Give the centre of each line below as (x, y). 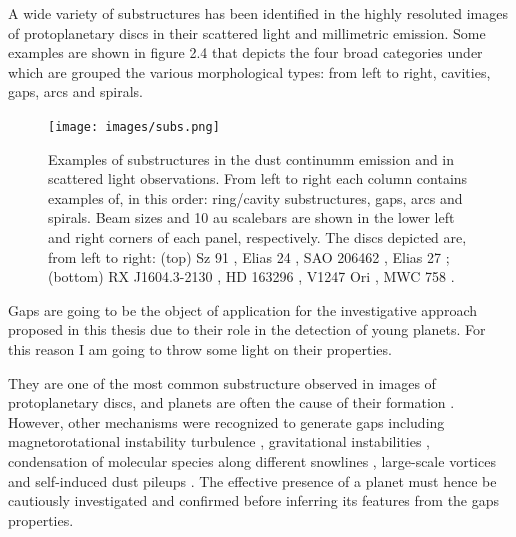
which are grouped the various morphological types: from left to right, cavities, (249, 71)
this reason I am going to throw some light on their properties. (200, 348)
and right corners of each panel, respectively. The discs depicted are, (257, 237)
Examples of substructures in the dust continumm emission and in (251, 158)
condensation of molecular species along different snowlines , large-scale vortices (252, 460)
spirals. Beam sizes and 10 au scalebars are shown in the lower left (251, 217)
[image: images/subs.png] (134, 126)
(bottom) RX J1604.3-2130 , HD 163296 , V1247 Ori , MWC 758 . (251, 276)
